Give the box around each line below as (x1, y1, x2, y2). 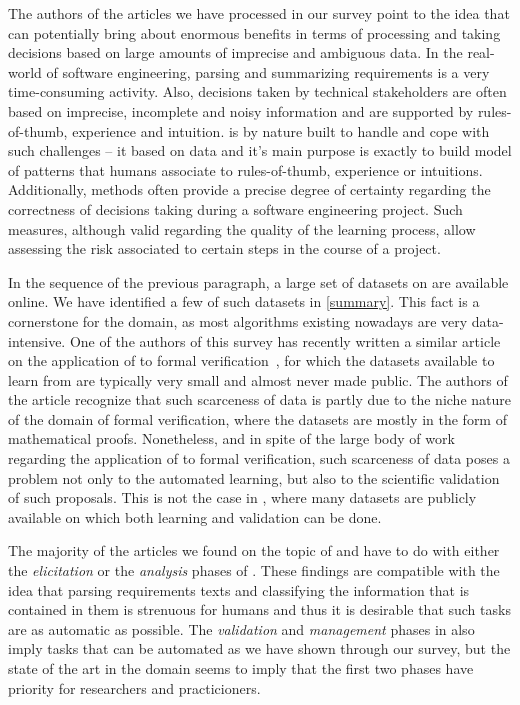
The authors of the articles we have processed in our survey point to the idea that (8, 3, 510, 23)
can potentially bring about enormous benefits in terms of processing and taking (8, 22, 501, 43)
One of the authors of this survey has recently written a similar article (69, 330, 501, 351)
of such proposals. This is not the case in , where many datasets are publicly (8, 487, 477, 508)
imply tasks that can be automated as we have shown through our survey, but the (8, 638, 511, 659)
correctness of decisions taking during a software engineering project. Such (8, 198, 463, 219)
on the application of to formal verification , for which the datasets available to (8, 350, 495, 371)
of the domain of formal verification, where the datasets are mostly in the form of (8, 408, 507, 429)
